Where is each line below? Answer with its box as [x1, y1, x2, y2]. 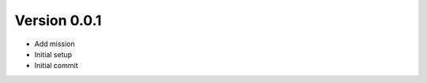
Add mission [34, 39, 75, 49]
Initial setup [34, 49, 73, 59]
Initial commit [34, 61, 78, 70]
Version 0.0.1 [14, 12, 102, 29]
